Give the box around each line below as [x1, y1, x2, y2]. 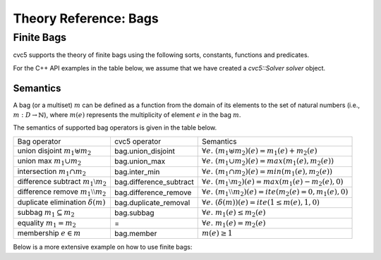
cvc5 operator [114, 136, 162, 146]
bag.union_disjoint [114, 147, 176, 156]
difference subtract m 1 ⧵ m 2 [17, 177, 107, 188]
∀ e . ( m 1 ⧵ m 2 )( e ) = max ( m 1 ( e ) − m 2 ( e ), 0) [202, 177, 344, 188]
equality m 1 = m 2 [17, 218, 77, 229]
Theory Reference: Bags [13, 11, 159, 26]
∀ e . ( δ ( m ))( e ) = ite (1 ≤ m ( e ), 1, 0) [202, 197, 320, 207]
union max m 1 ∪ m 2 [17, 156, 82, 167]
